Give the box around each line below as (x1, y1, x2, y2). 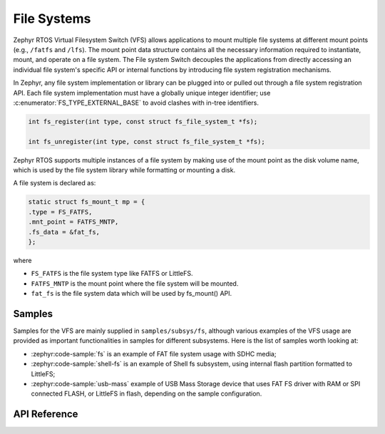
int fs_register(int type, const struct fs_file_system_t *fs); (28, 118, 258, 125)
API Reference (13, 408, 78, 420)
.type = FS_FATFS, (28, 207, 93, 216)
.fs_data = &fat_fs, (28, 228, 100, 236)
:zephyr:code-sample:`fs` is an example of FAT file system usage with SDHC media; (31, 349, 277, 358)
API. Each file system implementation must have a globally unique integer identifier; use (13, 88, 271, 97)
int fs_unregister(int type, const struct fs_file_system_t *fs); (28, 138, 265, 145)
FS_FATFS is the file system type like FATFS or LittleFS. (31, 269, 193, 278)
